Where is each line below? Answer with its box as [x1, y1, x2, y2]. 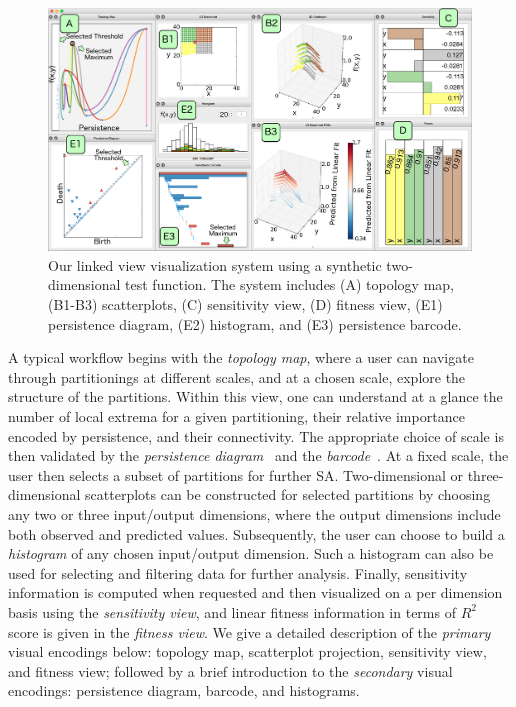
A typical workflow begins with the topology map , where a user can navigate [8, 347, 474, 368]
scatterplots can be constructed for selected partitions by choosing [85, 484, 491, 505]
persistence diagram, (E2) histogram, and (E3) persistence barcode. [48, 313, 462, 334]
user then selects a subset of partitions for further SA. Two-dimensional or [8, 464, 463, 485]
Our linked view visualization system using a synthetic [48, 254, 382, 275]
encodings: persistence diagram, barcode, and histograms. [8, 680, 360, 701]
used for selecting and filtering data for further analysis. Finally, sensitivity [8, 562, 468, 583]
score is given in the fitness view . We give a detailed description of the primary [8, 621, 491, 642]
